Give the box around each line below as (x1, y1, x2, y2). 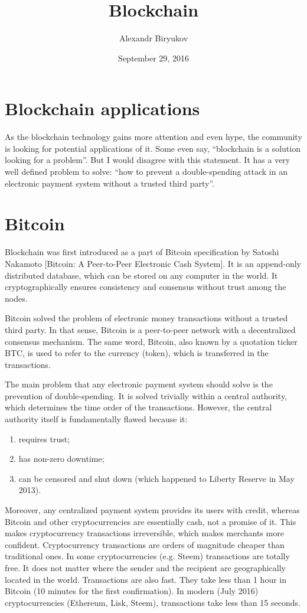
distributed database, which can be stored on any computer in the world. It (5, 269, 278, 281)
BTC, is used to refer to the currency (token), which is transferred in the (5, 347, 269, 359)
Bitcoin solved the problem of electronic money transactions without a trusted (5, 312, 288, 324)
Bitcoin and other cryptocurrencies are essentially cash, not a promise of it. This (5, 515, 296, 527)
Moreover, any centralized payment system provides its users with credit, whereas (5, 504, 300, 516)
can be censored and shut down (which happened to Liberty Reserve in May (18, 472, 295, 484)
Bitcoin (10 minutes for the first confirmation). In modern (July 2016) (5, 585, 259, 597)
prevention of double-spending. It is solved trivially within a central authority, (5, 389, 288, 402)
